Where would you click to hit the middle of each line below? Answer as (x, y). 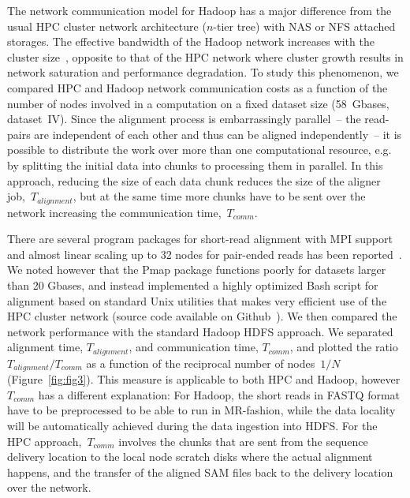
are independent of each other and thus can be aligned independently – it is (218, 134)
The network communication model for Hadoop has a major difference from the (199, 10)
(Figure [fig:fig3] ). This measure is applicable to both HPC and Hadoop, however (204, 379)
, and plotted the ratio (344, 347)
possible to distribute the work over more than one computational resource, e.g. (199, 150)
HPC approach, (45, 441)
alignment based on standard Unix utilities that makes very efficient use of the (197, 300)
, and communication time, (194, 347)
